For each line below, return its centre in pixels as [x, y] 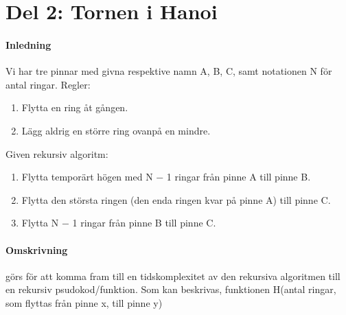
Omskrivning [37, 249]
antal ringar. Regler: [48, 84]
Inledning [28, 44]
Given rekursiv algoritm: [57, 153]
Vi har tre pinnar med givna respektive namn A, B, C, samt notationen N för [169, 71]
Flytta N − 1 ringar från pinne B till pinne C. [119, 223]
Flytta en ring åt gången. [75, 107]
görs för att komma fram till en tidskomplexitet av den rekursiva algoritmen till [173, 276]
